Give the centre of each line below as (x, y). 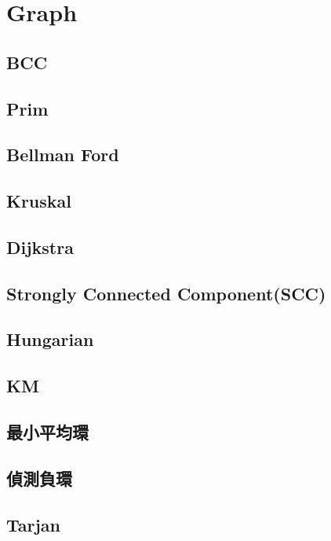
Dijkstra (40, 247)
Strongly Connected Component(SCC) (166, 293)
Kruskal (39, 201)
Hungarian (50, 339)
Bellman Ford (63, 155)
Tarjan (34, 524)
